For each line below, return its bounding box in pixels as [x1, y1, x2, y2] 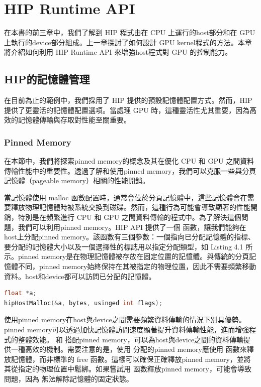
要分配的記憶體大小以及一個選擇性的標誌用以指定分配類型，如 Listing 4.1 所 [4, 241, 253, 251]
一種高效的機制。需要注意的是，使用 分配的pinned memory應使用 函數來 [11, 344, 247, 354]
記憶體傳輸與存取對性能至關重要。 [18, 114, 131, 125]
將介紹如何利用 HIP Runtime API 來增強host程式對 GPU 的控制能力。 [4, 47, 232, 57]
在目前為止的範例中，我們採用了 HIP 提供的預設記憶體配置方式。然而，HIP [4, 95, 252, 105]
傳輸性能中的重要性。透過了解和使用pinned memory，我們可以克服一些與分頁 [4, 165, 256, 176]
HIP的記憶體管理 [4, 71, 90, 87]
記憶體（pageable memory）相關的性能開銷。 [4, 175, 149, 186]
